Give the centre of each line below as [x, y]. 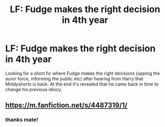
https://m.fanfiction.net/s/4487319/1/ [66, 105]
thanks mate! [22, 120]
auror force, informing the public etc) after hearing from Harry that [74, 78]
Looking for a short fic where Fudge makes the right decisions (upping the [83, 73]
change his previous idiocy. [34, 89]
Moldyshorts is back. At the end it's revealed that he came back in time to [82, 84]
